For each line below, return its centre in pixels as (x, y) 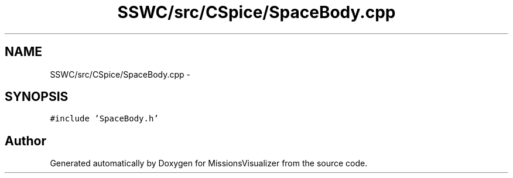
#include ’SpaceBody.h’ (104, 119)
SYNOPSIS (37, 97)
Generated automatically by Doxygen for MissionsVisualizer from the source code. (209, 163)
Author (25, 141)
